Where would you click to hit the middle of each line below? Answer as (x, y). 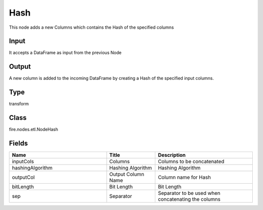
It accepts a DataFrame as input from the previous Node (65, 53)
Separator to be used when (189, 193)
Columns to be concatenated (191, 162)
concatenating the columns (189, 199)
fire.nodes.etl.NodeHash (34, 130)
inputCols (23, 162)
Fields (19, 143)
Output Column (127, 174)
